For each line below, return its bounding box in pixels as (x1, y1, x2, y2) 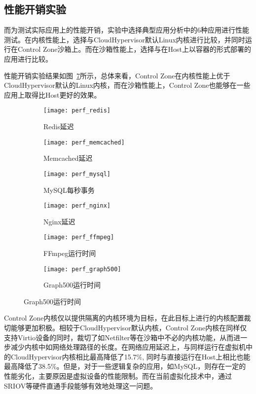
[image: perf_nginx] (43, 202, 111, 210)
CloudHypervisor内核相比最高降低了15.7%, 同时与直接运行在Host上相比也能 (10, 351, 251, 361)
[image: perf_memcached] (43, 139, 125, 146)
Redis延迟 (43, 121, 74, 132)
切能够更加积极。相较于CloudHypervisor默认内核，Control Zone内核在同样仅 (4, 322, 247, 333)
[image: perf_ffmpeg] (43, 234, 114, 241)
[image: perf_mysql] (43, 170, 111, 178)
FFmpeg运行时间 (43, 248, 96, 258)
